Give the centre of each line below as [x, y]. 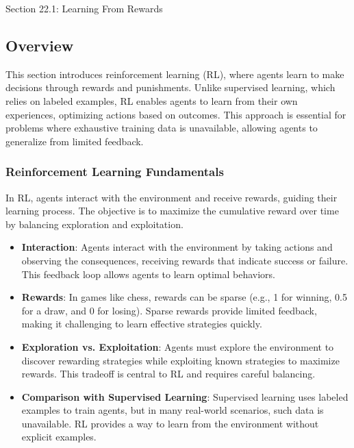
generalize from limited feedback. [75, 141]
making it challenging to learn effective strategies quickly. [142, 324]
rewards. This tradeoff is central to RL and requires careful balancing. [168, 374]
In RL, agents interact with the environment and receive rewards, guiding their [172, 197]
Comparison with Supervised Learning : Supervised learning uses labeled [185, 396]
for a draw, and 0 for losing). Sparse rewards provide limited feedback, [169, 310]
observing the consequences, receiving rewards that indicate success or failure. [185, 260]
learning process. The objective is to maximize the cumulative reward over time [172, 211]
